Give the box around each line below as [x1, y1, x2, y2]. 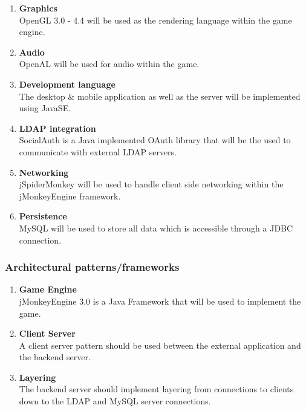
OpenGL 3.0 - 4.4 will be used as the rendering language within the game [19, 13, 292, 26]
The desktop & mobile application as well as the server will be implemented [19, 89, 301, 102]
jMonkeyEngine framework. [19, 189, 121, 202]
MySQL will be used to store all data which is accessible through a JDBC [19, 221, 293, 234]
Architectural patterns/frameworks [5, 259, 180, 274]
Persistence [19, 210, 67, 222]
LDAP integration [19, 121, 96, 134]
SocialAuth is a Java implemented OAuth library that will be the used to [19, 134, 291, 146]
